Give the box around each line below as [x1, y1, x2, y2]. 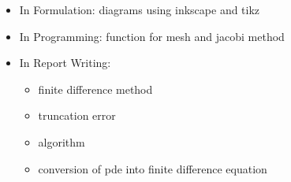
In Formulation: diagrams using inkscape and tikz [19, 2, 260, 17]
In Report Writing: [19, 54, 111, 71]
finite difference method [38, 80, 153, 97]
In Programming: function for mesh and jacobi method [19, 28, 285, 44]
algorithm [38, 133, 85, 150]
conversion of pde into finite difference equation [38, 160, 267, 176]
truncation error [38, 107, 116, 124]
